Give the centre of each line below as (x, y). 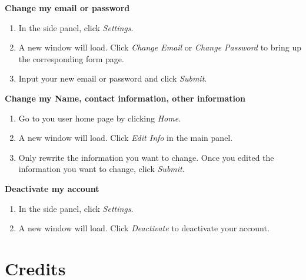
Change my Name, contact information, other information (125, 98)
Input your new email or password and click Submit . (113, 78)
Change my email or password (67, 8)
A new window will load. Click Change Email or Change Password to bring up (160, 47)
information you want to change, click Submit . (102, 169)
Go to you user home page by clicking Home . (100, 118)
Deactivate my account (52, 188)
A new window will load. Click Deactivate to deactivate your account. (144, 228)
